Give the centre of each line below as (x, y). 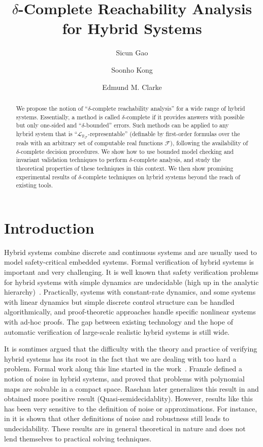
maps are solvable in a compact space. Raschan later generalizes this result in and (131, 388)
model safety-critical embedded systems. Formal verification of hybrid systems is (129, 262)
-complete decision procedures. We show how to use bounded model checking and (126, 151)
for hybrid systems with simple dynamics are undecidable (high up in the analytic (131, 282)
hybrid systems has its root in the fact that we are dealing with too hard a (120, 358)
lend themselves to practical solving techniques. (78, 438)
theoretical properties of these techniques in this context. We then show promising (125, 168)
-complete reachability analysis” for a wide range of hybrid (168, 108)
